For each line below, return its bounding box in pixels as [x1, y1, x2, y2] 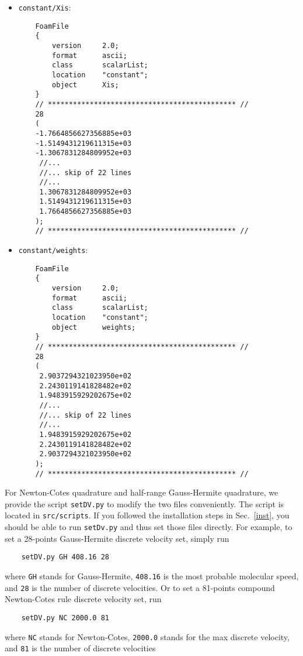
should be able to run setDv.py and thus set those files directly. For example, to [5, 521, 292, 533]
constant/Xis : [18, 1, 71, 13]
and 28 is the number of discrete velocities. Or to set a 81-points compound [5, 581, 275, 593]
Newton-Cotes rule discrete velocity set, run [5, 593, 162, 605]
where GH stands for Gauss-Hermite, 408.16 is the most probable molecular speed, [5, 570, 299, 582]
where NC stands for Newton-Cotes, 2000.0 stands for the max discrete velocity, [5, 630, 290, 643]
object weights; [52, 323, 136, 332]
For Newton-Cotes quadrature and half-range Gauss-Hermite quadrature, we [5, 486, 278, 498]
